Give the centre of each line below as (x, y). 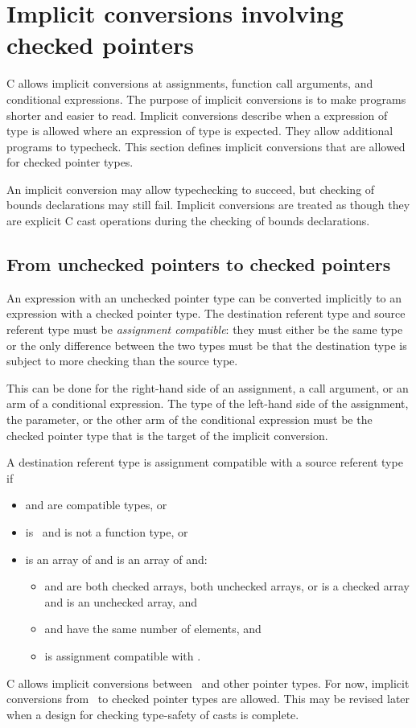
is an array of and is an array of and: (116, 559)
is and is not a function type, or (107, 531)
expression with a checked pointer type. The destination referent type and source (206, 313)
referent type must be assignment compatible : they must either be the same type (205, 329)
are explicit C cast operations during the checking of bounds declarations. (188, 221)
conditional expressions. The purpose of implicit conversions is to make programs (206, 99)
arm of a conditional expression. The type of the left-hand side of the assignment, (208, 403)
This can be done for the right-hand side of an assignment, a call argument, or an (208, 387)
